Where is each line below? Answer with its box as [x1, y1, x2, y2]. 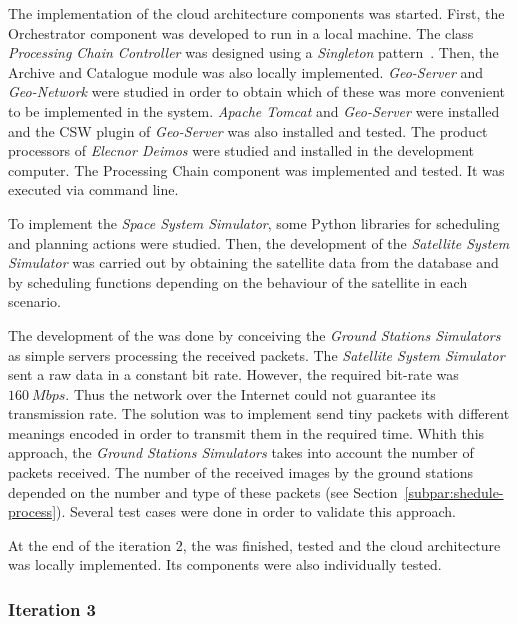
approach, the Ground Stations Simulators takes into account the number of [8, 442, 474, 463]
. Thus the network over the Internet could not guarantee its [65, 383, 436, 404]
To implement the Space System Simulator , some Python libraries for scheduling [8, 212, 500, 233]
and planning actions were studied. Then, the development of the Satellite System [8, 232, 510, 253]
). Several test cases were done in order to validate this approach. [56, 501, 456, 522]
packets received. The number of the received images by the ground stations [8, 462, 474, 483]
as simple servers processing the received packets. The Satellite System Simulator [8, 344, 505, 365]
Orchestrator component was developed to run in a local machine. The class [8, 22, 474, 43]
